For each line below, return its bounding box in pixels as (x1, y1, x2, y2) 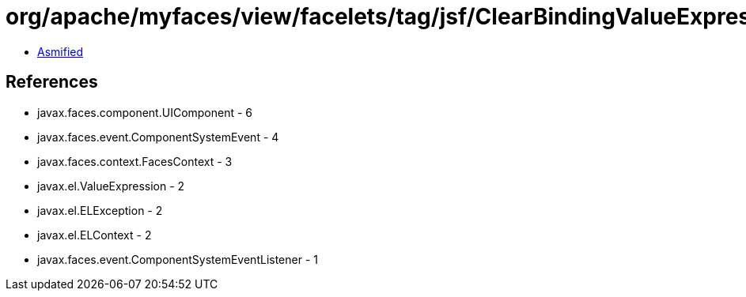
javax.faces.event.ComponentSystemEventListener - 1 (37, 252, 318, 266)
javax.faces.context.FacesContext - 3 (37, 154, 233, 168)
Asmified (37, 44, 84, 58)
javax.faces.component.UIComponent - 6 (37, 105, 253, 119)
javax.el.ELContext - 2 (37, 227, 152, 242)
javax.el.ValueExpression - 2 (37, 179, 185, 193)
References (6, 72, 98, 92)
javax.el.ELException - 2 (37, 203, 163, 217)
